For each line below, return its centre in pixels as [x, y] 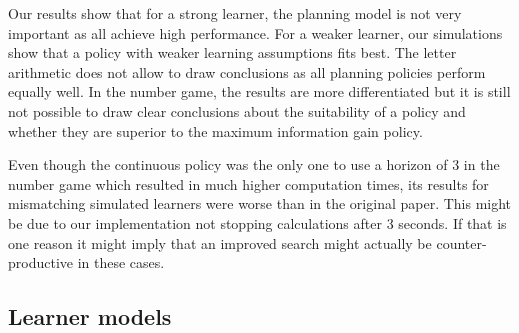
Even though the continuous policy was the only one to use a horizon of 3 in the [254, 164]
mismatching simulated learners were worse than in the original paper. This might [260, 203]
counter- [461, 242]
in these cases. [121, 262]
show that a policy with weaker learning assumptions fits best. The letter [232, 52]
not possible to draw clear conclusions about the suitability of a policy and [237, 110]
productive [41, 262]
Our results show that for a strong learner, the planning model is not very [235, 13]
